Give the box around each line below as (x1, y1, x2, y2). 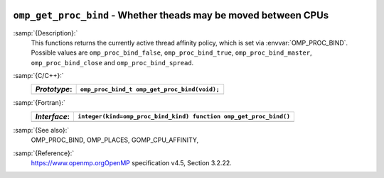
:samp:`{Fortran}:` (13, 99, 65, 107)
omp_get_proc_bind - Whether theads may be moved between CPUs (13, 9, 329, 21)
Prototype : (35, 84, 73, 94)
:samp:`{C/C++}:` (13, 72, 64, 80)
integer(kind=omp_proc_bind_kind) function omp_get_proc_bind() (78, 113, 291, 121)
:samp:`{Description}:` (13, 28, 78, 37)
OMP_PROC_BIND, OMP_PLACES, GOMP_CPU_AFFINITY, (31, 135, 199, 145)
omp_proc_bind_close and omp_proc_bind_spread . (31, 58, 194, 67)
